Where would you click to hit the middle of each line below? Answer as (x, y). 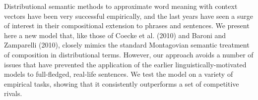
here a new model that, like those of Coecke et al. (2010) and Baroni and (115, 35)
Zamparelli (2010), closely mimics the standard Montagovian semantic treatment (127, 45)
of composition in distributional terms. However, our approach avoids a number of (129, 54)
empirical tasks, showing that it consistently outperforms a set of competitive (122, 83)
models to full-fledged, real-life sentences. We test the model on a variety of (119, 74)
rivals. (13, 93)
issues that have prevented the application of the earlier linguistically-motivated (125, 64)
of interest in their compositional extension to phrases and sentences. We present (127, 25)
